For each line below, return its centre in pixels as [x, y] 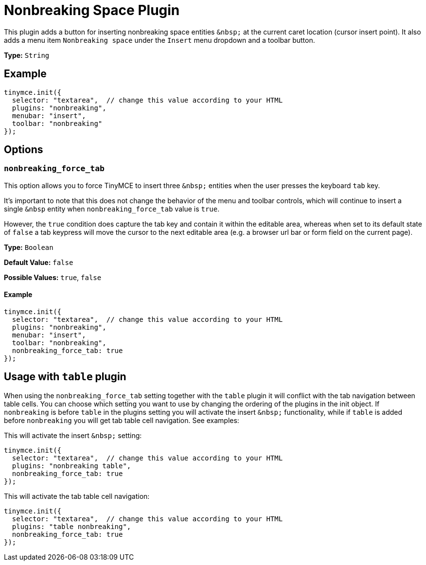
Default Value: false [39, 262]
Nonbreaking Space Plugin [92, 10]
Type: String [27, 55]
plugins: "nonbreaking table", [71, 466]
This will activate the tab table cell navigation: [77, 496]
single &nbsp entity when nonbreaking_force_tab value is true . [112, 209]
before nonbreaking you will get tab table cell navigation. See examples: [122, 420]
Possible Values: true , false [53, 277]
